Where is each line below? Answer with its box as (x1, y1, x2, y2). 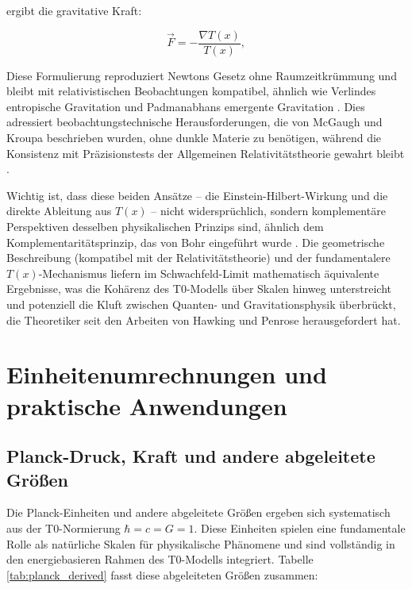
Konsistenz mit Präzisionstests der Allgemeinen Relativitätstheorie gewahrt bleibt (6, 144, 405, 161)
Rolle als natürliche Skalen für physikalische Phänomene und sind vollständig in (6, 535, 395, 552)
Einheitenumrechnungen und (6, 358, 327, 391)
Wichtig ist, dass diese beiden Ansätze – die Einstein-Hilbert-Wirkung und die (6, 187, 388, 203)
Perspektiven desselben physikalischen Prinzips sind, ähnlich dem (6, 218, 324, 234)
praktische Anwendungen (6, 389, 287, 422)
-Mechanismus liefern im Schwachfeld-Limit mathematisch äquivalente (38, 264, 379, 281)
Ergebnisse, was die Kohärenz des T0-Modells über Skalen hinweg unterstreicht (6, 280, 391, 297)
